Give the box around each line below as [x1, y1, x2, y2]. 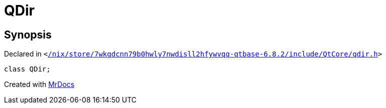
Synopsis [4, 28, 52, 41]
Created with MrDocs [4, 80, 75, 89]
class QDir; [4, 65, 51, 73]
